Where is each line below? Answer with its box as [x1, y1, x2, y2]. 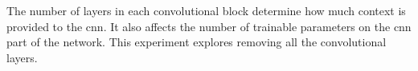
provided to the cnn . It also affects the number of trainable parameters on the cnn [6, 18, 412, 34]
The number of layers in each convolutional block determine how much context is [6, 2, 406, 18]
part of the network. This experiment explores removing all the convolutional [6, 34, 387, 50]
